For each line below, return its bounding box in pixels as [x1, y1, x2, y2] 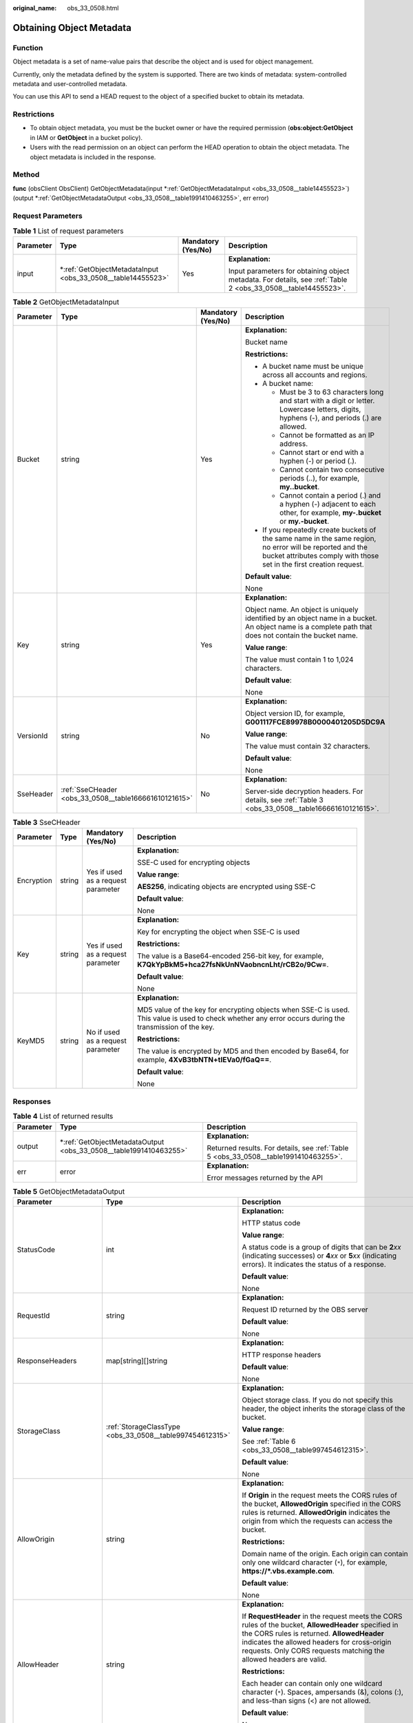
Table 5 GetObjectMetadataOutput [12, 1186, 125, 1196]
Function [12, 43, 43, 52]
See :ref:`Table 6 [242, 1436, 296, 1446]
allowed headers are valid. [242, 1654, 327, 1664]
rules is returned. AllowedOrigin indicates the [242, 1507, 390, 1517]
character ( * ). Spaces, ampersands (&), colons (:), [242, 1687, 404, 1697]
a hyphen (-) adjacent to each [279, 500, 377, 509]
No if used [86, 1028, 120, 1037]
